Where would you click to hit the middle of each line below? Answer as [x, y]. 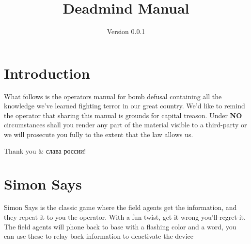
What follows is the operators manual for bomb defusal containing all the [113, 96]
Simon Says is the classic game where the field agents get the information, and [120, 207]
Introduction [47, 73]
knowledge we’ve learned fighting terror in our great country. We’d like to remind [125, 106]
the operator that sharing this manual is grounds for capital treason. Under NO [123, 115]
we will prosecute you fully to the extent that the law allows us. [99, 134]
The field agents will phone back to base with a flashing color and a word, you [120, 226]
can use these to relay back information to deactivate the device [99, 236]
